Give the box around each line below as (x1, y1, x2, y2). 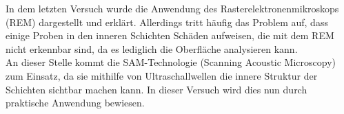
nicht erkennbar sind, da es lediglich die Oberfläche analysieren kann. (6, 41, 298, 56)
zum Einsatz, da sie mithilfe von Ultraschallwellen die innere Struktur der (6, 68, 318, 82)
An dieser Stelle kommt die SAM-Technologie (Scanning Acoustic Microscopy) (6, 55, 336, 69)
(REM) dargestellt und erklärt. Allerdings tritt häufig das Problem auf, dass (6, 14, 328, 29)
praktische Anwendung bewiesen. (6, 95, 145, 110)
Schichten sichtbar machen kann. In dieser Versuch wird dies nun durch (6, 82, 307, 96)
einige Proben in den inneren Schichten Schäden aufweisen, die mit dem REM (6, 28, 334, 43)
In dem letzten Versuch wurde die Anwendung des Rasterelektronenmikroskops (6, 1, 339, 15)
